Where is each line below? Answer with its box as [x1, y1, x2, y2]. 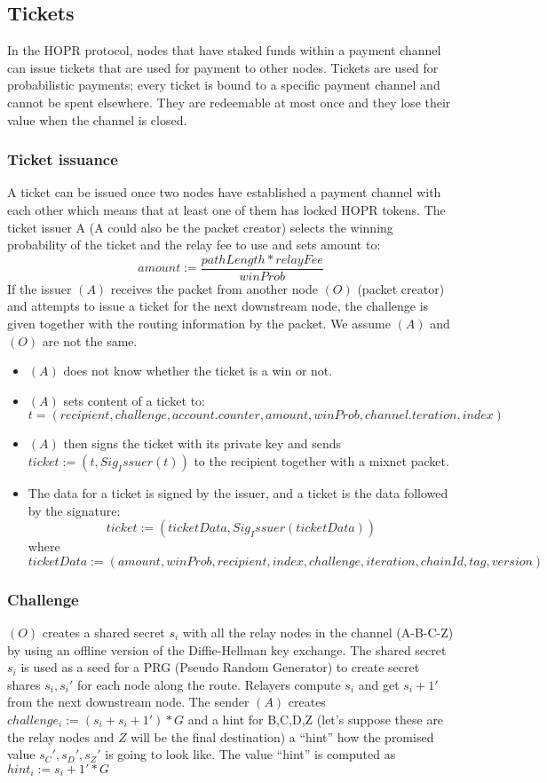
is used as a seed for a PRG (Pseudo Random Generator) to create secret [20, 658, 420, 676]
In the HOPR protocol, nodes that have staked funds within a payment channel [7, 41, 441, 59]
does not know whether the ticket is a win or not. [63, 361, 333, 380]
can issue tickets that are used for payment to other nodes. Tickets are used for [7, 58, 439, 76]
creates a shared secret [42, 622, 165, 641]
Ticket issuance [7, 148, 118, 170]
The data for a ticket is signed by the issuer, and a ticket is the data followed [28, 483, 448, 502]
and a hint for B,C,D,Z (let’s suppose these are [187, 709, 444, 728]
